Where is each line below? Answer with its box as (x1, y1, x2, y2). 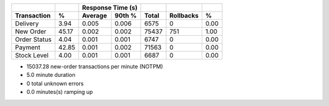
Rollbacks (169, 12, 199, 19)
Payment (15, 43, 41, 51)
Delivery (15, 19, 39, 27)
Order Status (15, 35, 52, 44)
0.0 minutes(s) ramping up (26, 88, 93, 96)
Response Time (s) (82, 4, 138, 12)
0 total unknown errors (26, 79, 84, 87)
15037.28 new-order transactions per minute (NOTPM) (26, 63, 163, 70)
